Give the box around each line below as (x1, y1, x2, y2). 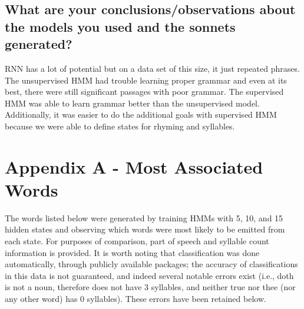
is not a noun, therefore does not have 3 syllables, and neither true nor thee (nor (5, 281, 296, 293)
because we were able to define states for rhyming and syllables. (5, 119, 235, 132)
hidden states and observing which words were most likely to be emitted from (5, 223, 285, 235)
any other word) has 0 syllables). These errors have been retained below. (5, 293, 266, 305)
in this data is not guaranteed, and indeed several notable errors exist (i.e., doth (5, 269, 294, 281)
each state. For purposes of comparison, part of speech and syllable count (5, 235, 269, 247)
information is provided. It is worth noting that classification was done (5, 246, 260, 258)
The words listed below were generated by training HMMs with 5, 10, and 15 (5, 211, 283, 224)
